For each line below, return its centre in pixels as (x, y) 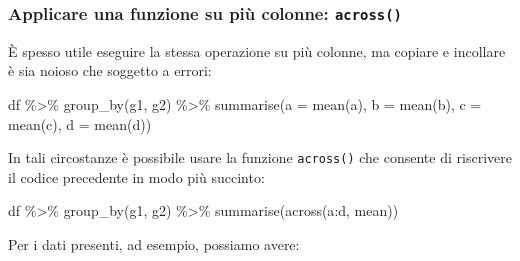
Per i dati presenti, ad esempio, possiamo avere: (154, 244)
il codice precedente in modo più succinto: (136, 176)
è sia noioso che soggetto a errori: (110, 70)
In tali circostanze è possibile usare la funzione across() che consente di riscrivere (260, 157)
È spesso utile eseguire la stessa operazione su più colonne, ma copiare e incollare (257, 50)
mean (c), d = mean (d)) (80, 123)
